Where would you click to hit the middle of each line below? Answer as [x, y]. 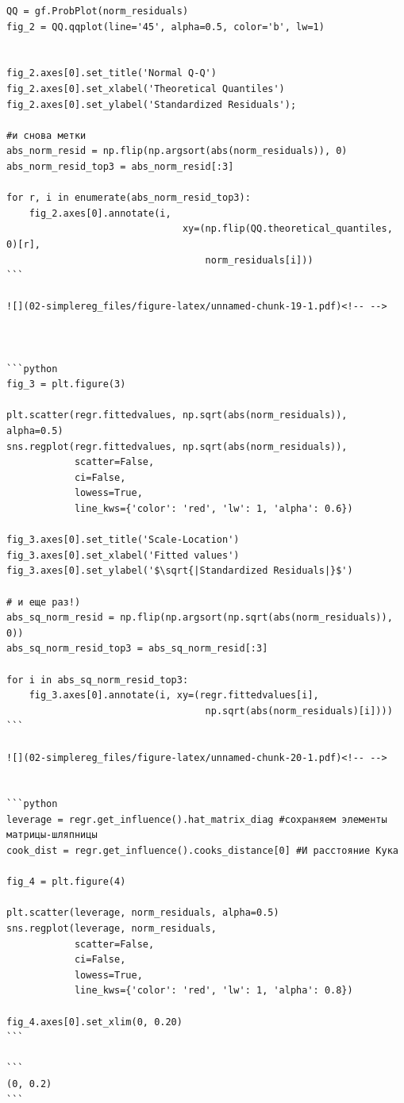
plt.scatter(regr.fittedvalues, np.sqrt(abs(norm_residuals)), [177, 415]
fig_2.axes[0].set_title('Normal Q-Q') [112, 73]
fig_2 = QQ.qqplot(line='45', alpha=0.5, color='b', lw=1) [165, 27]
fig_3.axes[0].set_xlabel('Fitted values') [123, 555]
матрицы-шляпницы [52, 835]
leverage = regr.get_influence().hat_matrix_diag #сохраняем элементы [197, 819]
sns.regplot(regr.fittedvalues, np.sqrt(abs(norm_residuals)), [177, 446]
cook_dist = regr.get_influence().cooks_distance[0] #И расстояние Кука [202, 851]
